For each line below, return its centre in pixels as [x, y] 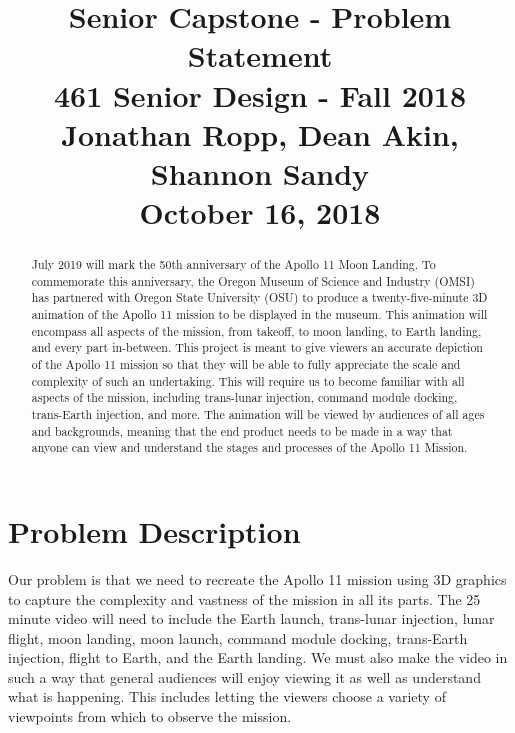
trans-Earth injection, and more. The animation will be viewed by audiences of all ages [258, 414]
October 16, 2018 [260, 212]
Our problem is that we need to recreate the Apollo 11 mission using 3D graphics [257, 578]
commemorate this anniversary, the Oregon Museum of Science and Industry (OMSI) [253, 280]
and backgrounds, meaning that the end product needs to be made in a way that [242, 430]
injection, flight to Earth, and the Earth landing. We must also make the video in [258, 657]
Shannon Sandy [260, 172]
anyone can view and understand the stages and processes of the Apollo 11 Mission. [249, 447]
